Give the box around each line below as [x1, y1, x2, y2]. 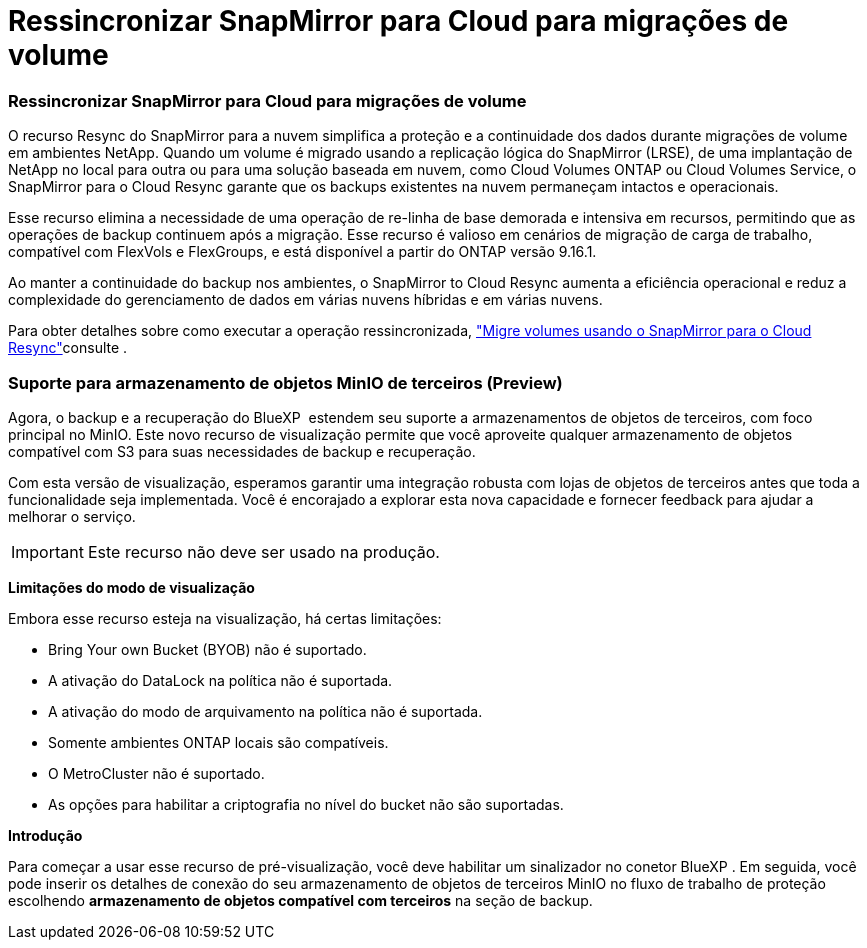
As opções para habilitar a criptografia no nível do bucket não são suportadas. [48, 795, 564, 813]
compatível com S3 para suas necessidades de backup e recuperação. [8, 442, 476, 460]
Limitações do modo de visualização [8, 578, 255, 596]
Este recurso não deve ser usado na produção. [87, 541, 440, 562]
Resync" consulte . [8, 339, 128, 357]
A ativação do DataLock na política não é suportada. [48, 671, 393, 689]
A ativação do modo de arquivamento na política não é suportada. [48, 702, 483, 720]
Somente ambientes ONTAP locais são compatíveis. [48, 733, 389, 751]
